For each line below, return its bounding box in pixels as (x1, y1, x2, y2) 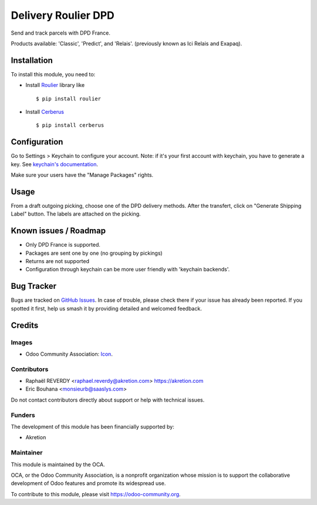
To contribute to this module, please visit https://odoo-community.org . (11, 490, 181, 497)
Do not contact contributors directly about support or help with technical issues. (11, 396, 205, 403)
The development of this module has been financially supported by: (11, 423, 174, 430)
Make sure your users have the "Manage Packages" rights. (11, 171, 154, 179)
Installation (11, 55, 53, 65)
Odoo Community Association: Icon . (25, 350, 113, 358)
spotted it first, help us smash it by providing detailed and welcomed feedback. (11, 305, 202, 312)
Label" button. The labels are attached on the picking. (11, 210, 141, 217)
